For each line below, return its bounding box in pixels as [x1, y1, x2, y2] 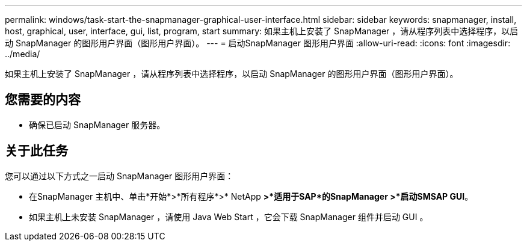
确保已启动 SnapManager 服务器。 [29, 119, 165, 130]
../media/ [5, 49, 40, 59]
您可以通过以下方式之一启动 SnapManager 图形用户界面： [5, 170, 234, 181]
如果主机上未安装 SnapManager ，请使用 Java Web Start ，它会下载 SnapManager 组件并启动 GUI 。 [29, 211, 428, 222]
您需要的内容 [5, 92, 81, 108]
